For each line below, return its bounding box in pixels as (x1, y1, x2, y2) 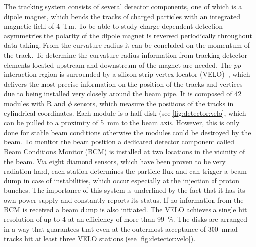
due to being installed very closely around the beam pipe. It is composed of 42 (4, 88, 242, 99)
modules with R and (4, 98, 66, 108)
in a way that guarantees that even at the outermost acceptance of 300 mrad (4, 223, 238, 234)
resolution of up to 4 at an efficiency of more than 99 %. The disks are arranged (4, 214, 247, 224)
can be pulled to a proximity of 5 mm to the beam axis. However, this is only (4, 117, 240, 128)
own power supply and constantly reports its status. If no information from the (4, 194, 244, 205)
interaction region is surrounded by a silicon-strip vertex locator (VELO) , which (4, 69, 250, 79)
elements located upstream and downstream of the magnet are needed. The (4, 59, 232, 70)
